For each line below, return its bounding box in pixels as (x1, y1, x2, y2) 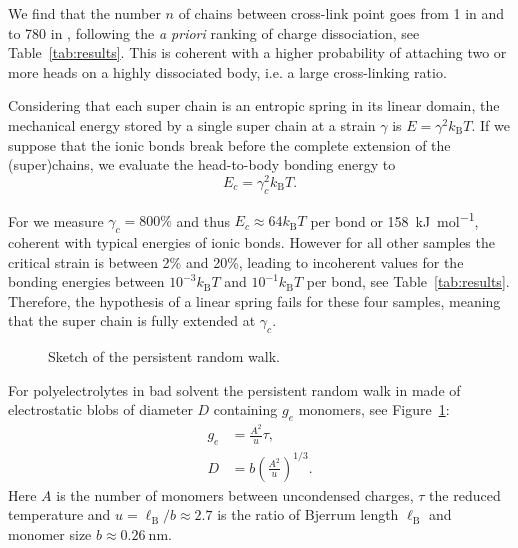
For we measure (8, 210, 104, 231)
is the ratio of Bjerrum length (217, 504, 399, 525)
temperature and (8, 504, 111, 525)
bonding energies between (8, 271, 165, 292)
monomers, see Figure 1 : (298, 399, 450, 420)
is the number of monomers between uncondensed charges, (56, 484, 414, 505)
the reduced (429, 484, 501, 505)
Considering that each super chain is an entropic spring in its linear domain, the (8, 95, 500, 116)
